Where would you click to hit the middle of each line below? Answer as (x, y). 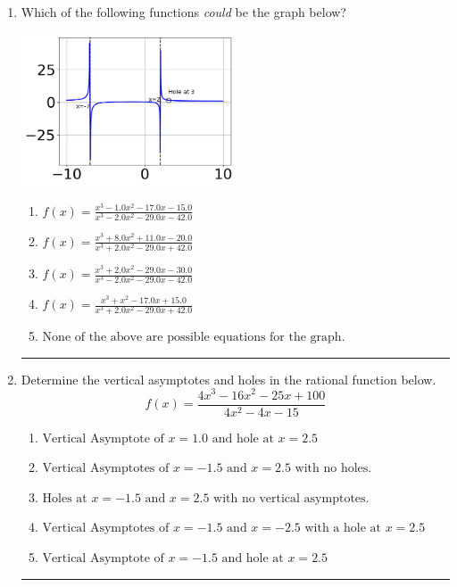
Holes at (65, 498)
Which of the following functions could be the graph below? (183, 12)
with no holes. (333, 469)
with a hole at (343, 529)
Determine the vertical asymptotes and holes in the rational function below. (228, 379)
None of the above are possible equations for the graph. (194, 338)
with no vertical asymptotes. (291, 498)
